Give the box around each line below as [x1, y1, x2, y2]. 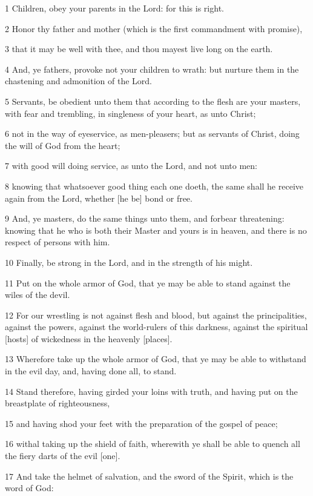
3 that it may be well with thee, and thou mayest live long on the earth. [5, 42, 273, 55]
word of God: [5, 481, 54, 494]
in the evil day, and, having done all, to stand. [5, 365, 177, 377]
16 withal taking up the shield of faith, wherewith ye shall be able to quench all [5, 437, 300, 450]
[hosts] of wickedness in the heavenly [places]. [5, 332, 173, 345]
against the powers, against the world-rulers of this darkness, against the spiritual [5, 320, 308, 333]
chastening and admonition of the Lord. [5, 74, 153, 87]
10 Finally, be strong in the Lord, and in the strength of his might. [5, 256, 253, 268]
